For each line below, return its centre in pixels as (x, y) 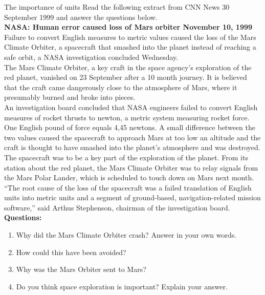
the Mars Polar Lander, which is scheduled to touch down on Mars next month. (129, 177)
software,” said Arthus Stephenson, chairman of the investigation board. (117, 207)
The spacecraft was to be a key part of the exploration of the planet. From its (126, 157)
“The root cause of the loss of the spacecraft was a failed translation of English (128, 187)
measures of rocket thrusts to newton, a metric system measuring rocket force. (127, 117)
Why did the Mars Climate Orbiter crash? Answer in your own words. (126, 235)
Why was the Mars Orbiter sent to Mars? (81, 269)
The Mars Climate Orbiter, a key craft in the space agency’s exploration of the (128, 67)
